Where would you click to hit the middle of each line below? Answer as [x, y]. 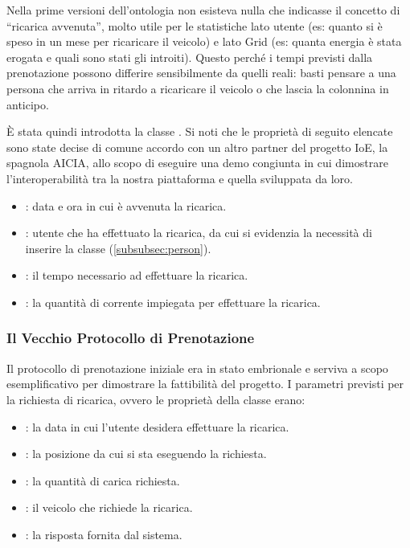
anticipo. [28, 104]
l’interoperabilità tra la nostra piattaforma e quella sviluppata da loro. [180, 178]
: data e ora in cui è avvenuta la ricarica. [126, 205]
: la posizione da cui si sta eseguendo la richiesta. [146, 454]
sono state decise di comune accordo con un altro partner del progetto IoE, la [197, 147]
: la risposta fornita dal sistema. [104, 534]
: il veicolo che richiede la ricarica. [109, 507]
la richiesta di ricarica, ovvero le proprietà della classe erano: [156, 399]
